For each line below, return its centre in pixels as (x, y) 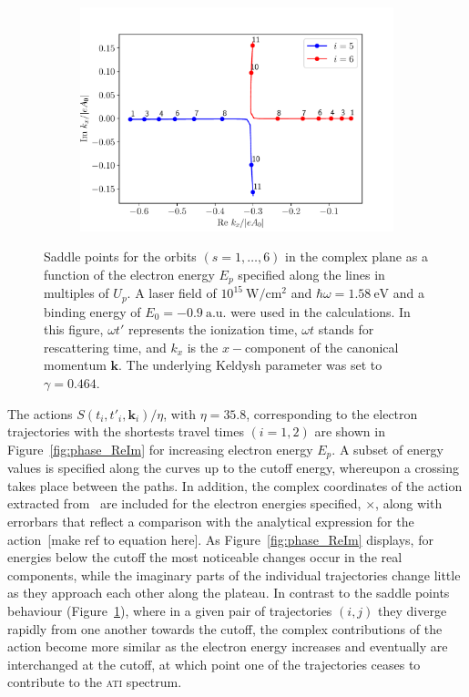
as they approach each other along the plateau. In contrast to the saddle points (229, 593)
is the (203, 347)
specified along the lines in (311, 274)
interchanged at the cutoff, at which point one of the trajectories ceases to (214, 664)
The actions (40, 413)
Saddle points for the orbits (120, 256)
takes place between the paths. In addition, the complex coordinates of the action (235, 485)
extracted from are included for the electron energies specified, (184, 503)
